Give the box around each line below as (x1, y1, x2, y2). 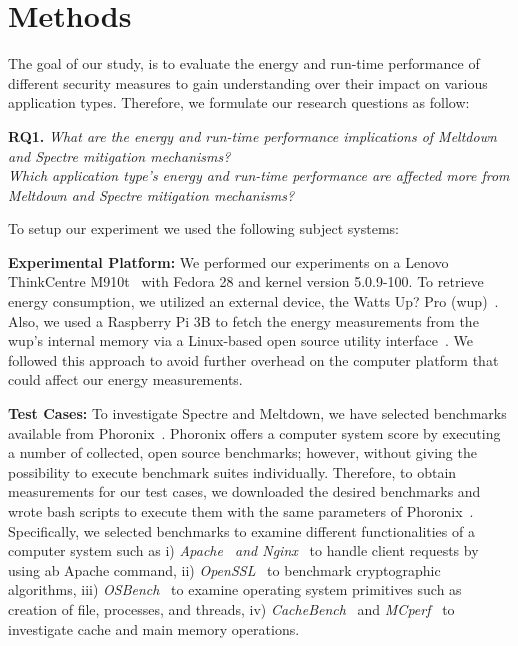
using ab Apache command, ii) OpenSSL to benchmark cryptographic (8, 559, 441, 580)
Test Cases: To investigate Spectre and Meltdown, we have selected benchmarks (8, 403, 507, 424)
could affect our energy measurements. (8, 369, 243, 390)
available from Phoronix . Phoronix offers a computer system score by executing (8, 422, 501, 443)
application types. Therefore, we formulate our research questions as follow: (8, 92, 470, 113)
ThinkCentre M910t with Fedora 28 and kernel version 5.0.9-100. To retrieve (8, 271, 484, 292)
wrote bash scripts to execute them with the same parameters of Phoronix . (8, 501, 474, 521)
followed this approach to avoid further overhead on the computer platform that (8, 349, 499, 370)
